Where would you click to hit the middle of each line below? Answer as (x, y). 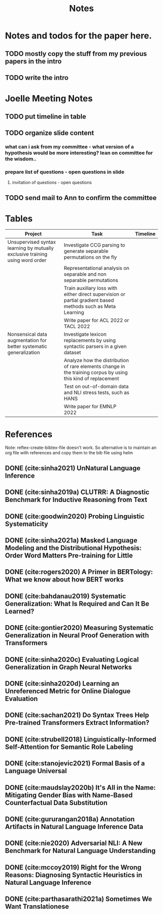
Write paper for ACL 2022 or (97, 320)
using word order (27, 260)
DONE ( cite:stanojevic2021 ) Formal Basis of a (75, 763)
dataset (73, 352)
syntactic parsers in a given (95, 347)
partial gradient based (89, 300)
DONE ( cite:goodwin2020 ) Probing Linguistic (75, 516)
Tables (19, 218)
